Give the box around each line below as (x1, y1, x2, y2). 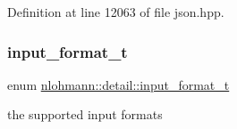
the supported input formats (7, 105, 163, 124)
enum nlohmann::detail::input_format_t (7, 75, 230, 93)
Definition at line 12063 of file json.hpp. (7, 3, 224, 20)
